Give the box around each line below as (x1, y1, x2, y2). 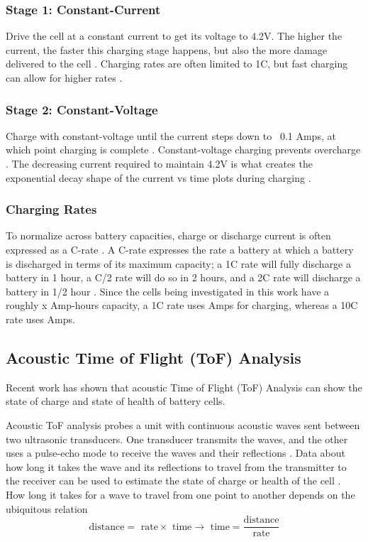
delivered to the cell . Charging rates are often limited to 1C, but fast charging (6, 56, 348, 71)
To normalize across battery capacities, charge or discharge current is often (6, 228, 331, 243)
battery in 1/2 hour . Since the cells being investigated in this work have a (6, 283, 330, 298)
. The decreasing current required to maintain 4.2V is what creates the (6, 156, 313, 170)
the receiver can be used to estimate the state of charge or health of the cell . (6, 473, 341, 488)
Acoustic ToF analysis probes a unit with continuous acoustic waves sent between (6, 417, 360, 432)
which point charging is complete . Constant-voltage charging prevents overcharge (6, 142, 361, 157)
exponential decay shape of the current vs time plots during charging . (6, 170, 311, 185)
